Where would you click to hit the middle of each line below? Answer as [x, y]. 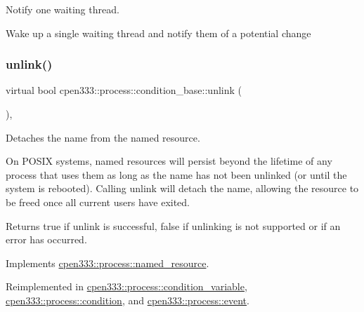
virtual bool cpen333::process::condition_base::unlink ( [124, 90]
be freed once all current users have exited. [98, 202]
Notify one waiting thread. [63, 9]
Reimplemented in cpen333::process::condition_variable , [126, 286]
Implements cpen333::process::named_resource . [108, 263]
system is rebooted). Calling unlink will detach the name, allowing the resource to [182, 188]
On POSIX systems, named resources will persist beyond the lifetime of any [169, 161]
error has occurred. [46, 239]
